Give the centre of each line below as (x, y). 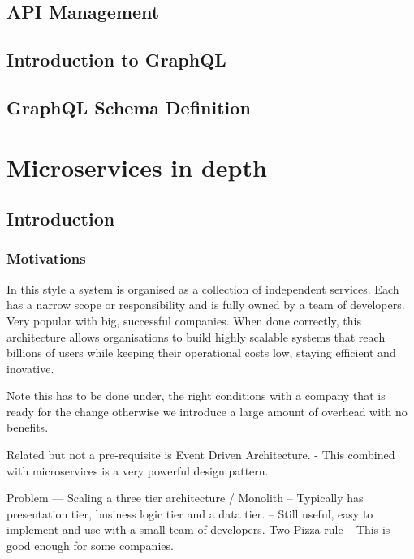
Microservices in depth (137, 167)
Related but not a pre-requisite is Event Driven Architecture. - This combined (201, 455)
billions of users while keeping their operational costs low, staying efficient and (201, 353)
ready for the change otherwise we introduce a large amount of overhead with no (207, 411)
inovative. (30, 368)
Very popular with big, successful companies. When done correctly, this (184, 320)
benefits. (28, 427)
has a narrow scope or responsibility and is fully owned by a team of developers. (206, 305)
